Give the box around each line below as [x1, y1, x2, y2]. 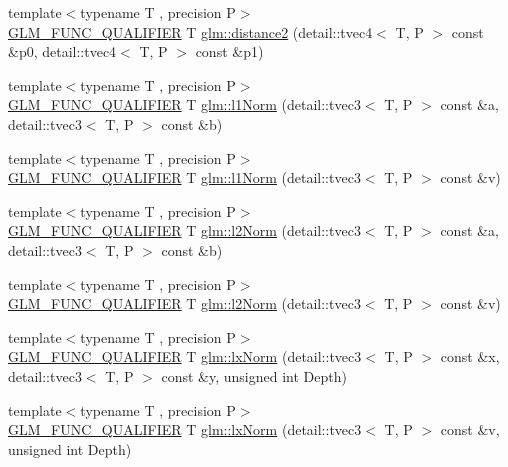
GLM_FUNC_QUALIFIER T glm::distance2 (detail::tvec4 [8, 21, 373, 42]
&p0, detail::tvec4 [8, 41, 117, 62]
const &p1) [195, 41, 264, 62]
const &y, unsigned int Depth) [161, 365, 347, 386]
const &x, [440, 346, 500, 367]
